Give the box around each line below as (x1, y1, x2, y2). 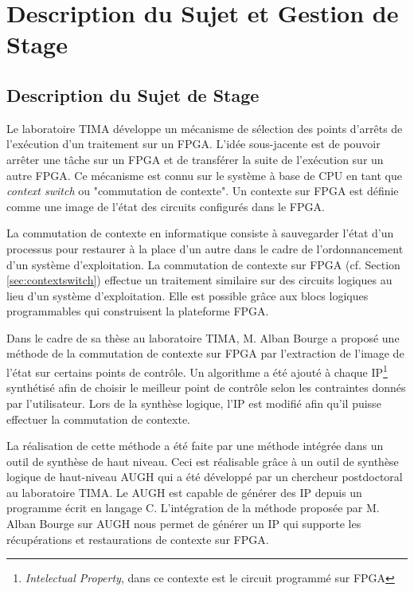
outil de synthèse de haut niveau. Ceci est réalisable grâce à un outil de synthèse (6, 452, 399, 469)
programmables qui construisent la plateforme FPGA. (6, 303, 269, 319)
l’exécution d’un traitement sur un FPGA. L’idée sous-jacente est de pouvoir (6, 135, 381, 152)
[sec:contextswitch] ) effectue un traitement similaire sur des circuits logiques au (6, 272, 393, 288)
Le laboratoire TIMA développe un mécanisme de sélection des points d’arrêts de (6, 119, 403, 136)
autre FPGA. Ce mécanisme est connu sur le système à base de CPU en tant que (6, 166, 402, 183)
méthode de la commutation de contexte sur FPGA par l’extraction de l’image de (6, 345, 404, 362)
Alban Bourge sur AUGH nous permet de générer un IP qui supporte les (6, 515, 361, 532)
